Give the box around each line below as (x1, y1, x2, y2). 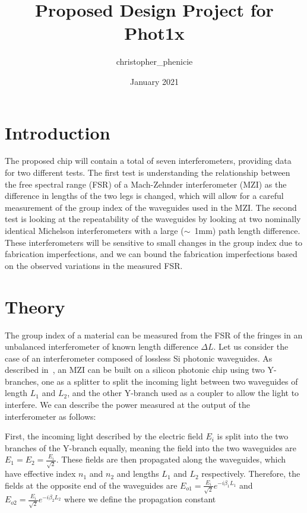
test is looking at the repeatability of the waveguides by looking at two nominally (5, 213, 301, 225)
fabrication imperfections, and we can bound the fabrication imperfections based (5, 248, 297, 260)
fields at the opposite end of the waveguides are (5, 479, 178, 491)
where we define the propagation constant (64, 493, 216, 505)
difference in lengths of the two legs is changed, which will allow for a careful (5, 189, 284, 202)
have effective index (5, 467, 76, 480)
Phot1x (124, 21, 185, 45)
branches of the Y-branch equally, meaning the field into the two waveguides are (5, 441, 297, 454)
